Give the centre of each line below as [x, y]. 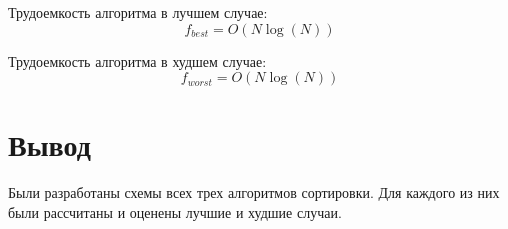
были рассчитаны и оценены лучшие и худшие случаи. [175, 211]
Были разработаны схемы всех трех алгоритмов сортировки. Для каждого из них [254, 192]
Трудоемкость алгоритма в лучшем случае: [138, 12]
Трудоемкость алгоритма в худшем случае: [137, 60]
